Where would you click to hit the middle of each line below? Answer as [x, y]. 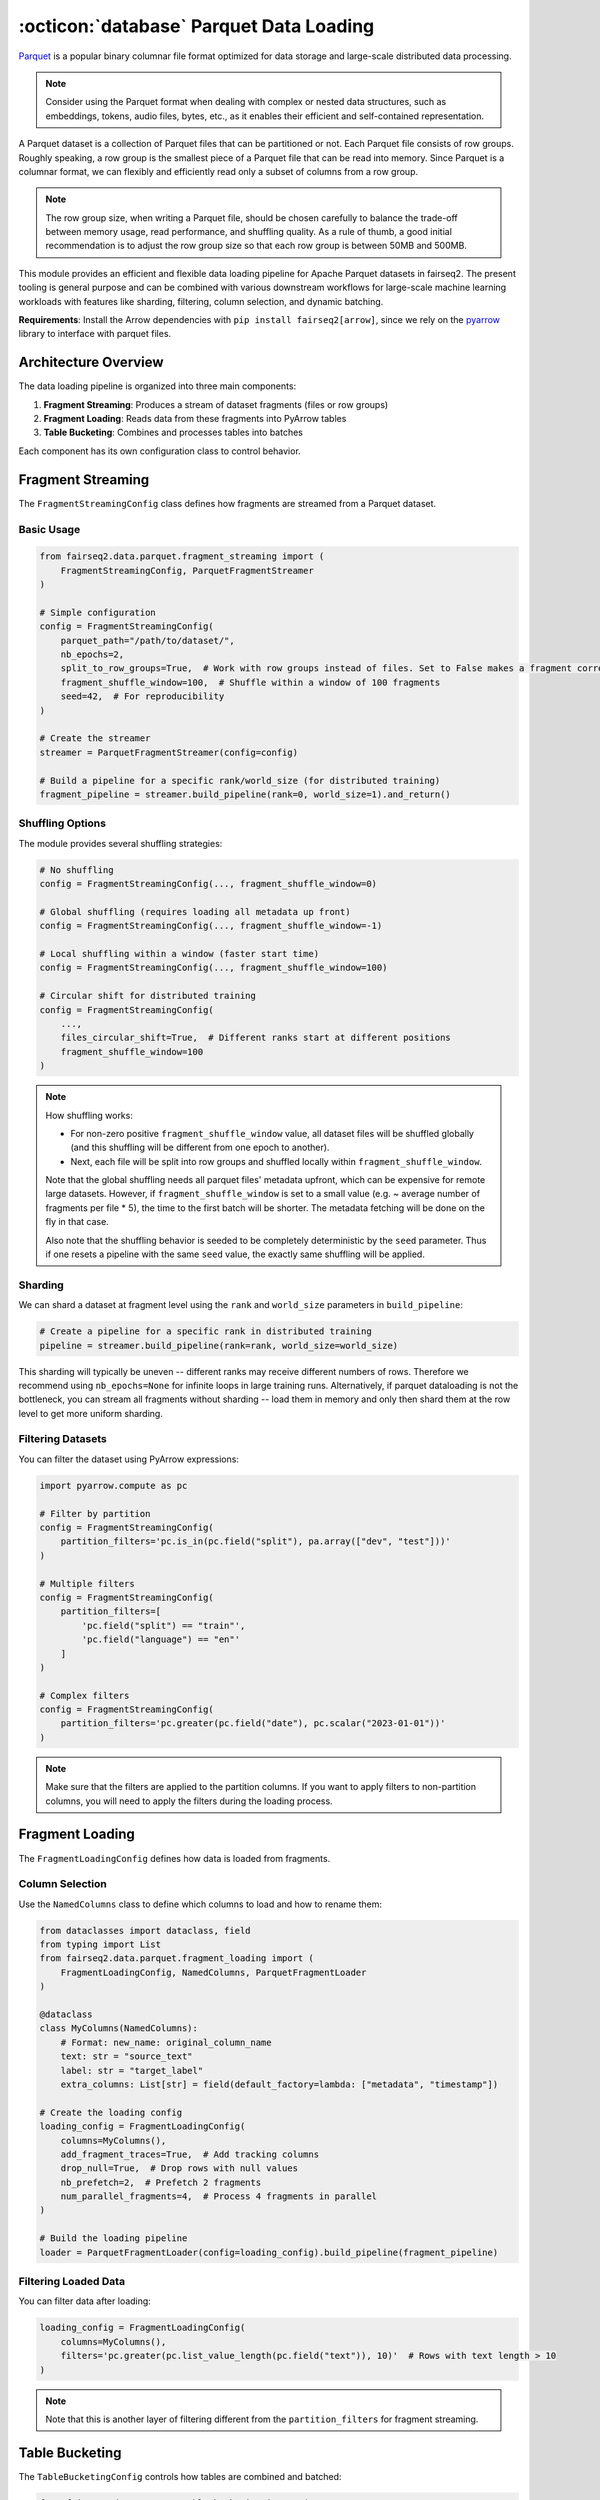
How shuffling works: [89, 1115]
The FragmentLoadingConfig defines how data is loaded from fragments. [174, 1858]
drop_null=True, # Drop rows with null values [179, 2168]
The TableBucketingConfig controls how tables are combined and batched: [180, 2476]
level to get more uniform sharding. [91, 1413]
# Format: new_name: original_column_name [166, 2042]
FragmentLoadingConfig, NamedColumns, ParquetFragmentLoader [213, 1972]
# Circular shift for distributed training [148, 996]
